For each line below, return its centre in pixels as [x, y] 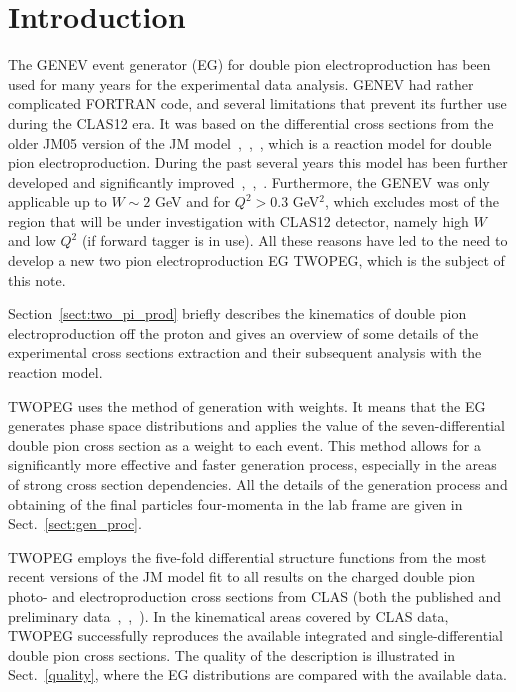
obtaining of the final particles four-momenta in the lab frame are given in [235, 503]
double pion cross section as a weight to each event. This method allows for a [244, 444]
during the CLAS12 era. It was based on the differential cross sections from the [251, 122]
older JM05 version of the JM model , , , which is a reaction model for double [250, 142]
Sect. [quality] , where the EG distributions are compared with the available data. [257, 674]
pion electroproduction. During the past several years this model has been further [258, 162]
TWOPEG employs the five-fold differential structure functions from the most [247, 556]
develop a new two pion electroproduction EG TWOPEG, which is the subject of [256, 260]
